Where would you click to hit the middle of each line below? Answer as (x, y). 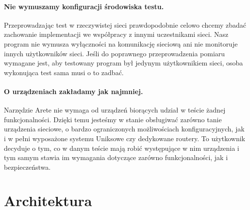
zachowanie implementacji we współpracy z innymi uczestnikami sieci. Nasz (116, 34)
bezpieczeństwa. (27, 167)
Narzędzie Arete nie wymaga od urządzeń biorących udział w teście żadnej (115, 110)
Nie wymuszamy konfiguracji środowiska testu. (84, 6)
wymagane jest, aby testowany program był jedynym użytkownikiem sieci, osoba (124, 63)
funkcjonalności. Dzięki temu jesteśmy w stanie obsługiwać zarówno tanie (113, 119)
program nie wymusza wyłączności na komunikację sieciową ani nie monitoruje (121, 43)
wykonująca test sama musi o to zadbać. (64, 72)
